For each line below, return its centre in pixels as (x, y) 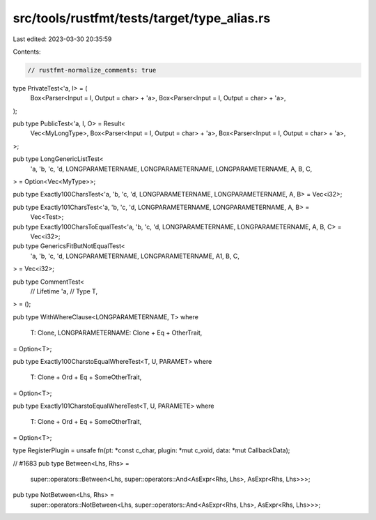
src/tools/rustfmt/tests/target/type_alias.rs (142, 18)
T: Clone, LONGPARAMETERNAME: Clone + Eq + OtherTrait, (116, 333)
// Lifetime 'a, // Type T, (64, 291)
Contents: (27, 52)
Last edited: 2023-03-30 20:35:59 (62, 39)
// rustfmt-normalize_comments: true (92, 70)
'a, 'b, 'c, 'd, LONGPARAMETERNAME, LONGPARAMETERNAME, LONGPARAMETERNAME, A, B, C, (171, 169)
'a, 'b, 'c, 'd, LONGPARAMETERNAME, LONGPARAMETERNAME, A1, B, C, (135, 256)
